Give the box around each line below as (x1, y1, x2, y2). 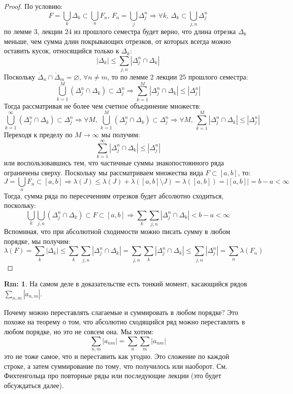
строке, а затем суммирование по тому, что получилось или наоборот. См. (4, 360, 228, 371)
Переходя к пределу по (4, 129, 73, 140)
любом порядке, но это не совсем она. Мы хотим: (4, 326, 154, 336)
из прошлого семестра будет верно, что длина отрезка (74, 26, 236, 36)
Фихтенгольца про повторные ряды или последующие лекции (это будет (4, 370, 222, 381)
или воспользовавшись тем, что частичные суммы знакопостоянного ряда (4, 158, 224, 168)
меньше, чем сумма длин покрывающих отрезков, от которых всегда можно (4, 36, 231, 46)
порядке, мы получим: (4, 236, 70, 246)
